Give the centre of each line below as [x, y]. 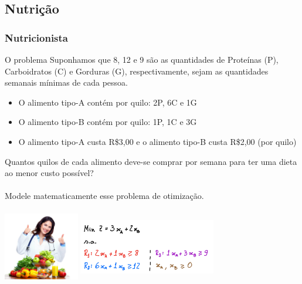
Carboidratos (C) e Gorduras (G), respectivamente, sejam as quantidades [137, 71]
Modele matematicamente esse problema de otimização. [104, 196]
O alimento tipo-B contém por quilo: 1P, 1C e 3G [108, 122]
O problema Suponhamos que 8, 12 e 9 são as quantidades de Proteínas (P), [142, 59]
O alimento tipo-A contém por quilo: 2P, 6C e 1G [108, 102]
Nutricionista [37, 37]
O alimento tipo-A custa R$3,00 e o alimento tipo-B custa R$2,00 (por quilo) [157, 141]
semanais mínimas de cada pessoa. [66, 82]
